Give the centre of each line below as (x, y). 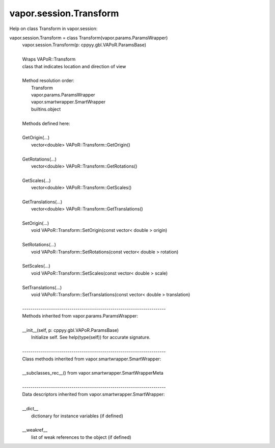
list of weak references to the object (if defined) (81, 437)
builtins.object (46, 109)
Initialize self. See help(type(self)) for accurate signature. (91, 337)
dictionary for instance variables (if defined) (77, 416)
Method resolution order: (48, 81)
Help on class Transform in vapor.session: (53, 29)
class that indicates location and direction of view (74, 66)
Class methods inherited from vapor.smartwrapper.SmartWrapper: (92, 359)
